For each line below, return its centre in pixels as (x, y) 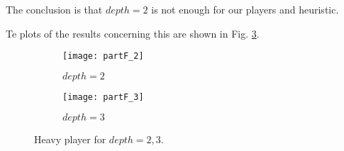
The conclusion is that (54, 9)
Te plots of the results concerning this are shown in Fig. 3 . (133, 33)
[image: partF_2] (103, 56)
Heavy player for (70, 139)
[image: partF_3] (103, 97)
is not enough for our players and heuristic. (245, 9)
